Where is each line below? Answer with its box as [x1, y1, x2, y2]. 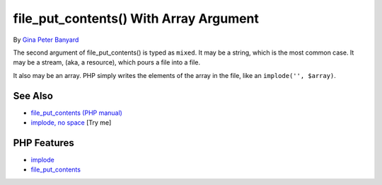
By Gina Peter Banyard [13, 35, 79, 44]
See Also [13, 89, 53, 102]
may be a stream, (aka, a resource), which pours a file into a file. [13, 58, 201, 67]
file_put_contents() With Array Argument [13, 11, 260, 26]
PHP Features [13, 137, 74, 149]
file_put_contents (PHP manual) [30, 108, 123, 117]
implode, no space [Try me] [30, 118, 112, 127]
